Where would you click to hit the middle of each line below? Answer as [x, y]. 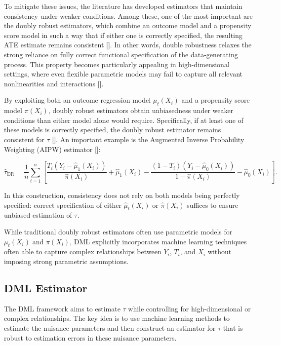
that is [233, 327]
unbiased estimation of [38, 215]
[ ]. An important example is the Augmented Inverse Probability [148, 139]
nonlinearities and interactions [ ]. [54, 83]
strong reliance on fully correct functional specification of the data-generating [121, 54]
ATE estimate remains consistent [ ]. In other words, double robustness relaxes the [128, 45]
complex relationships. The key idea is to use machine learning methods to [117, 318]
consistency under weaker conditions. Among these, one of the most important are [128, 16]
